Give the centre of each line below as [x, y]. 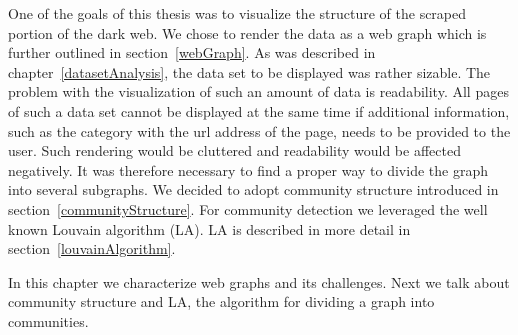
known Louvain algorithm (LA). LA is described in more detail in [209, 228]
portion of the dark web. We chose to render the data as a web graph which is [247, 32]
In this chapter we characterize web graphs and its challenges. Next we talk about [259, 281]
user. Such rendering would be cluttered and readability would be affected [234, 150]
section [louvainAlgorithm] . [92, 248]
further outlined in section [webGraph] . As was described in [192, 52]
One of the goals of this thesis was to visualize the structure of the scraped [237, 13]
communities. [48, 320]
